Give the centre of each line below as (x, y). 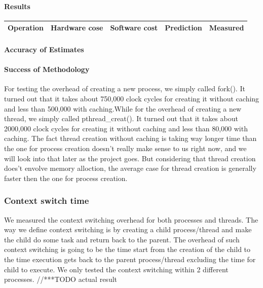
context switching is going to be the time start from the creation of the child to (127, 249)
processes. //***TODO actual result (61, 279)
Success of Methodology (47, 69)
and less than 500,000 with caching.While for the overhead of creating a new (123, 108)
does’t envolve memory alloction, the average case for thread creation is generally (130, 168)
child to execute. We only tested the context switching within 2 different (116, 269)
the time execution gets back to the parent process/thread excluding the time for (130, 259)
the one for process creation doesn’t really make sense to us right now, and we (125, 148)
